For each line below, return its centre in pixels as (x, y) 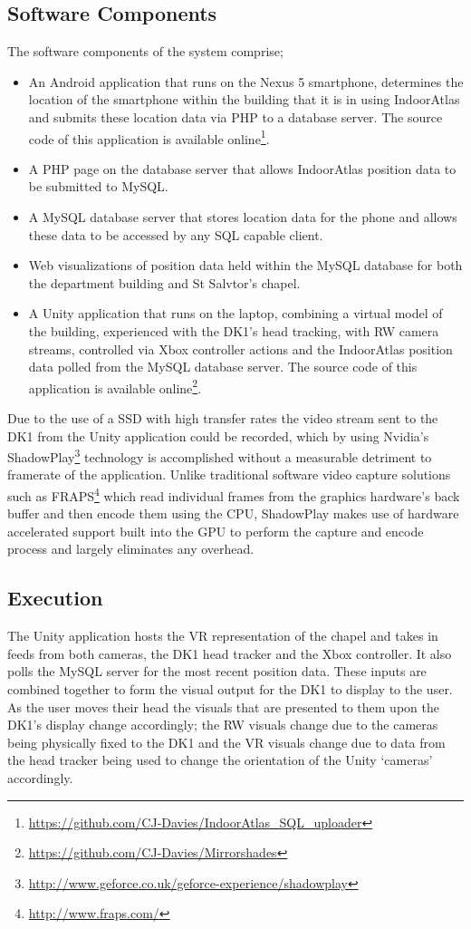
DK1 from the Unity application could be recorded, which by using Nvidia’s (218, 435)
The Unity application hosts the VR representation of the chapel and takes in (223, 636)
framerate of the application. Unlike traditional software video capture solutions (229, 474)
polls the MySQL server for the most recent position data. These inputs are (217, 671)
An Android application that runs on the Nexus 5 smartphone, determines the (246, 81)
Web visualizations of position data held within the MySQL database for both (245, 265)
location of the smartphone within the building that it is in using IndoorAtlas (244, 99)
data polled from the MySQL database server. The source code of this (223, 367)
